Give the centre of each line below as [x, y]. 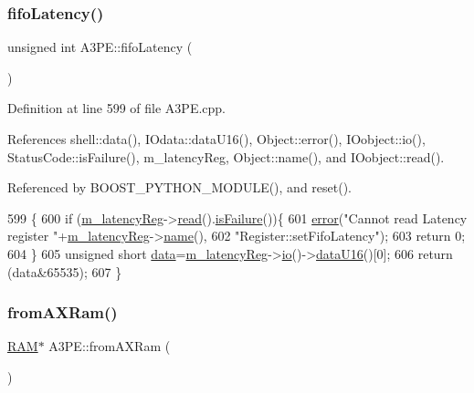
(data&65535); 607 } [65, 271]
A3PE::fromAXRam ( [110, 346]
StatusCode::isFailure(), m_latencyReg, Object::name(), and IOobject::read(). [226, 156]
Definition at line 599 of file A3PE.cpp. [117, 108]
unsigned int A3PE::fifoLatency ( [100, 47]
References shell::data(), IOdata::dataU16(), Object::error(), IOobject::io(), [216, 139]
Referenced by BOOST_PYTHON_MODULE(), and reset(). [180, 187]
